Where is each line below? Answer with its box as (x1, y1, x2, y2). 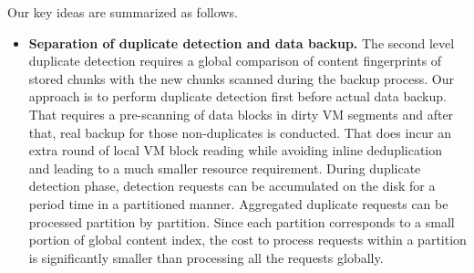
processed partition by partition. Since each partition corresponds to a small (28, 212, 455, 231)
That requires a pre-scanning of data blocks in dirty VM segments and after (28, 104, 454, 123)
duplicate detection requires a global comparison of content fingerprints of (28, 51, 442, 70)
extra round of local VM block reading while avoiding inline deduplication (28, 141, 443, 160)
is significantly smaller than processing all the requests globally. (28, 247, 384, 267)
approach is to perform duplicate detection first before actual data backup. (28, 87, 447, 106)
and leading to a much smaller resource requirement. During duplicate (28, 158, 421, 177)
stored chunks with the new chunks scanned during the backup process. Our (28, 68, 454, 88)
